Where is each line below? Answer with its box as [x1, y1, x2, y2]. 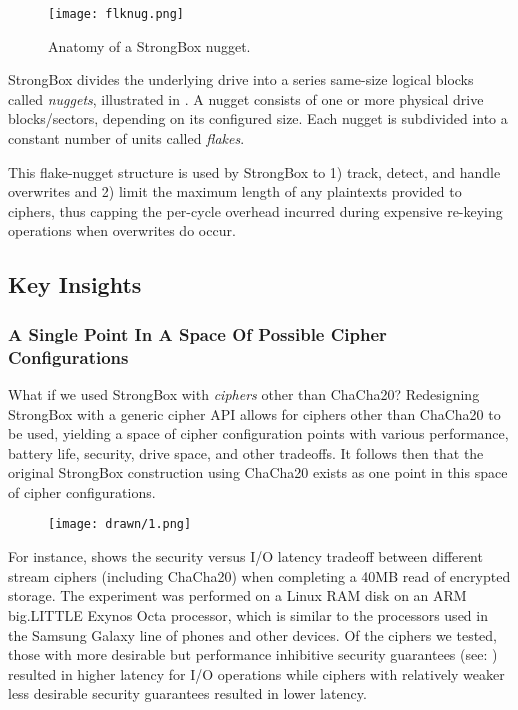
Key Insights [8, 269, 142, 300]
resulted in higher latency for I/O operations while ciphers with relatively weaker [8, 663, 505, 684]
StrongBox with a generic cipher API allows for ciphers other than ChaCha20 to [8, 403, 501, 424]
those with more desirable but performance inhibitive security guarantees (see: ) [8, 644, 498, 665]
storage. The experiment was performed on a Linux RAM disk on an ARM [8, 585, 467, 606]
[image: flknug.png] [48, 7, 185, 21]
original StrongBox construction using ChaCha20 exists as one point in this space [8, 462, 508, 483]
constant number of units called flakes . [8, 128, 245, 149]
